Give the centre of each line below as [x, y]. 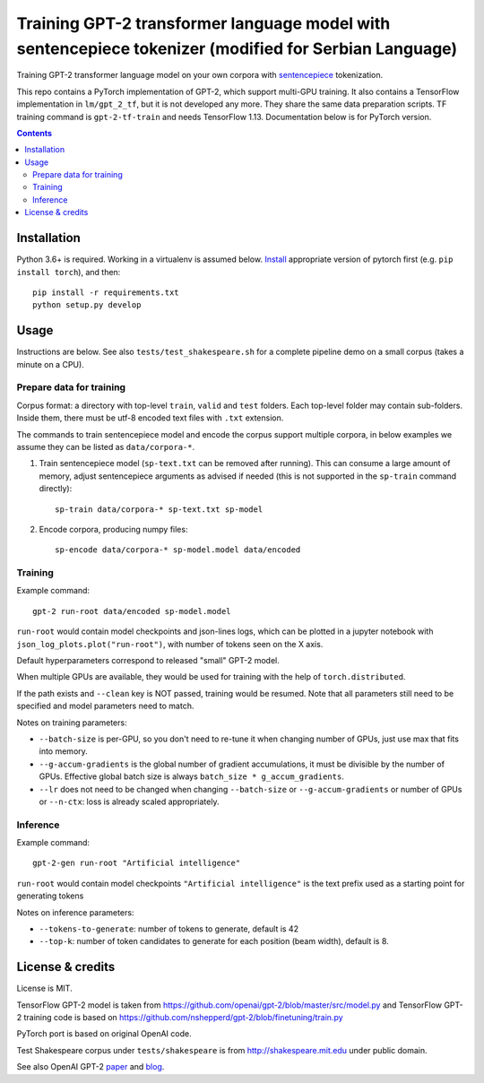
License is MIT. [44, 988]
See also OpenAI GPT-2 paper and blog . [91, 1067]
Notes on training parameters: [72, 723]
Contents [35, 133]
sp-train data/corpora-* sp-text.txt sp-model [159, 509]
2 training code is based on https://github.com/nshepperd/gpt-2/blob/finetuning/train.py [180, 1018]
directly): [56, 489]
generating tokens [50, 896]
